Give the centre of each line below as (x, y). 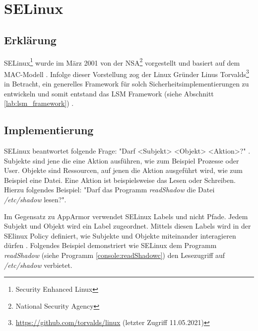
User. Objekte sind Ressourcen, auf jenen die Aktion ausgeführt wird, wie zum (124, 170)
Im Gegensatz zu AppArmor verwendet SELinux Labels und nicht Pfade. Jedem (126, 216)
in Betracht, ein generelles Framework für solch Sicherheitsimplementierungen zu (127, 84)
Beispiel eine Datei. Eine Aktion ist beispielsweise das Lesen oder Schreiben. (120, 180)
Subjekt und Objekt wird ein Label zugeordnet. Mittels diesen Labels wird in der (128, 226)
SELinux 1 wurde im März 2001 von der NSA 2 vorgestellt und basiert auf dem (122, 62)
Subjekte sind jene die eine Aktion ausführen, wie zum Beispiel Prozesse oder (122, 160)
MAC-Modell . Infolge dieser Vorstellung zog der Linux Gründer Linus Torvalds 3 (127, 73)
